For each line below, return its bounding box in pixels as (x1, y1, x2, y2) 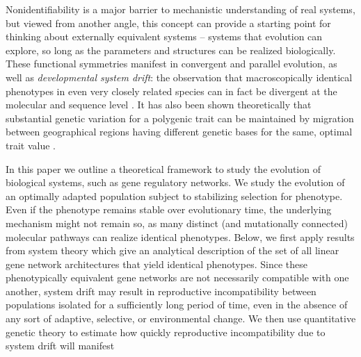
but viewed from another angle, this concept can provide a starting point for (6, 15, 331, 30)
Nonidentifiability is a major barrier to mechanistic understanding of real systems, (6, 2, 355, 16)
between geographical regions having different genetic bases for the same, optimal (6, 124, 353, 139)
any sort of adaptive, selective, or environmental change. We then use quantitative (6, 311, 356, 326)
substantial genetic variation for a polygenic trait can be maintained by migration (6, 110, 354, 125)
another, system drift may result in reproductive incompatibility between (6, 283, 316, 298)
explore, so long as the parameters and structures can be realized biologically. (6, 42, 336, 57)
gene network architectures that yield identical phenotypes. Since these (6, 256, 307, 271)
